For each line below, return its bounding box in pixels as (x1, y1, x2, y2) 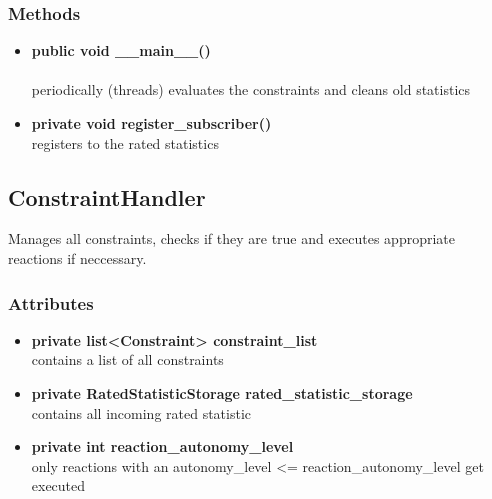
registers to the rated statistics (31, 132, 219, 153)
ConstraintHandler (8, 181, 206, 212)
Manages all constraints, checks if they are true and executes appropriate (8, 228, 456, 249)
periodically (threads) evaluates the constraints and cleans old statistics (31, 79, 471, 100)
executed (31, 475, 86, 496)
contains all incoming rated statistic (31, 402, 252, 423)
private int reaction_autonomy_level (31, 436, 294, 457)
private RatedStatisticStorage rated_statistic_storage (31, 382, 413, 403)
